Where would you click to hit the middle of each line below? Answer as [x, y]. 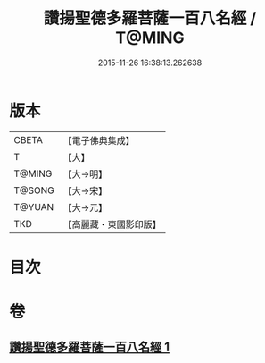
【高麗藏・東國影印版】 [112, 224]
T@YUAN [34, 207]
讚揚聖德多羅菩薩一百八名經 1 [90, 347]
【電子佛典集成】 [99, 140]
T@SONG [34, 190]
